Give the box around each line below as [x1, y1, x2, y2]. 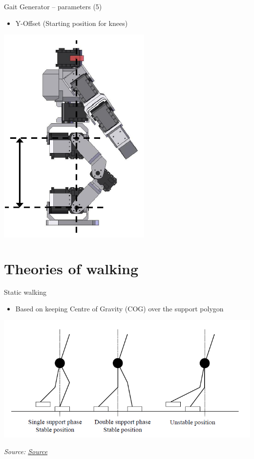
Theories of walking [4, 258, 139, 278]
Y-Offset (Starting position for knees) [15, 18, 128, 28]
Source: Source [4, 446, 48, 456]
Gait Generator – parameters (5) [4, 1, 102, 11]
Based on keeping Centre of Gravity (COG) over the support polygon [15, 303, 224, 313]
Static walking [4, 286, 47, 297]
